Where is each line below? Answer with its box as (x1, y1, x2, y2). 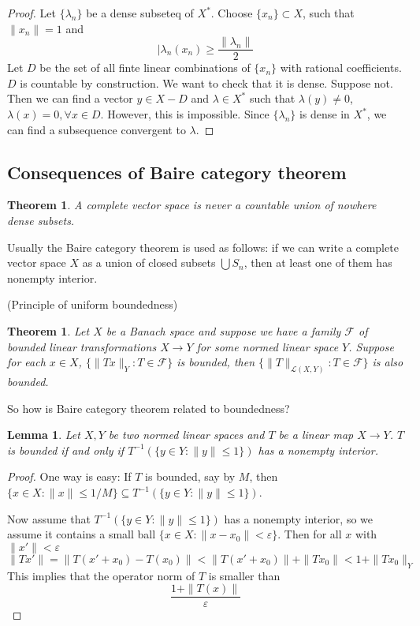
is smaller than (208, 567, 281, 583)
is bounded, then (177, 354, 255, 370)
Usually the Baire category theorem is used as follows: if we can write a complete (7, 238, 399, 255)
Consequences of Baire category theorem (7, 159, 347, 184)
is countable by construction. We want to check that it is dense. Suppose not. (20, 74, 393, 91)
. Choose (210, 5, 253, 21)
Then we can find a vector (7, 90, 133, 107)
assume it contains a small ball (7, 526, 156, 542)
